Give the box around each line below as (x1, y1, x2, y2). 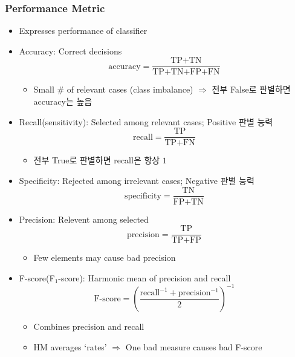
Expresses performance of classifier (19, 24, 147, 37)
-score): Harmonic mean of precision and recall (58, 271, 231, 284)
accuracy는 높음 (33, 95, 92, 108)
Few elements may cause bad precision (33, 251, 176, 264)
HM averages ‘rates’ (33, 340, 107, 353)
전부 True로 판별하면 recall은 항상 (33, 154, 160, 166)
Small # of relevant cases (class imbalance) (33, 83, 193, 96)
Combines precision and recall (33, 319, 144, 332)
